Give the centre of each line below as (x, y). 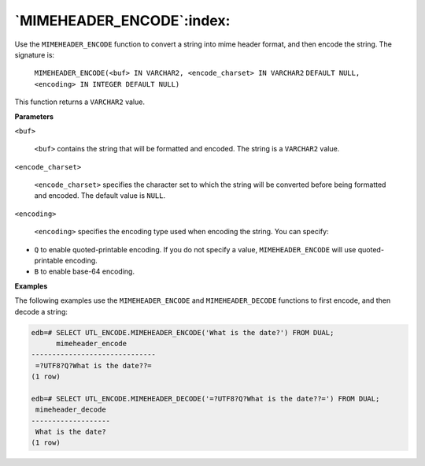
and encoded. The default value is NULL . (100, 196)
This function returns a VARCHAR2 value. (80, 102)
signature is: (35, 54)
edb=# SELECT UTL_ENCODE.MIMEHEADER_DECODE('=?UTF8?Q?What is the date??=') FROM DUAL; (205, 399)
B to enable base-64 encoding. (85, 271)
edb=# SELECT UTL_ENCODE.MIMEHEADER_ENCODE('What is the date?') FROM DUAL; (183, 332)
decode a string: (41, 311)
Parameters (34, 116)
